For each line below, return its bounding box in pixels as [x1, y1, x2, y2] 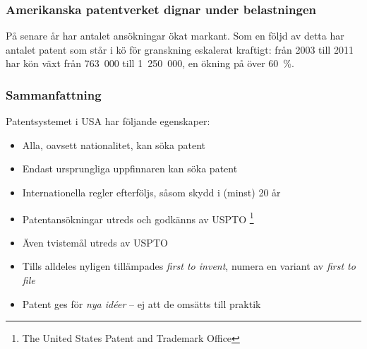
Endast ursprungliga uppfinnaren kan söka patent [22, 161, 238, 176]
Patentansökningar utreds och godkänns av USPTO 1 [22, 209, 254, 226]
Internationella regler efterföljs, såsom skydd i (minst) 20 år [22, 185, 281, 199]
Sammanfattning [6, 85, 102, 103]
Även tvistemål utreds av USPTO [22, 235, 168, 249]
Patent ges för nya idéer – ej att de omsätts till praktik [22, 296, 261, 311]
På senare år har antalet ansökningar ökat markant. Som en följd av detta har [6, 28, 344, 43]
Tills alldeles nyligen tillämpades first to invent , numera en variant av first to [22, 259, 356, 273]
